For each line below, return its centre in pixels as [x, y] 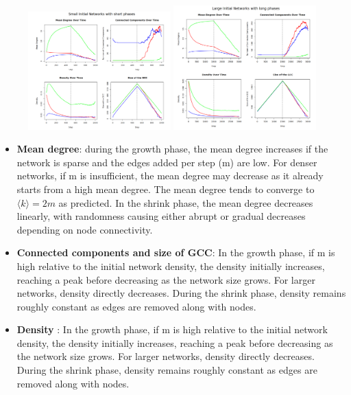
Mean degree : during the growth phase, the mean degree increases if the [172, 149]
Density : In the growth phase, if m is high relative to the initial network [172, 329]
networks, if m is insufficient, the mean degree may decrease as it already [170, 176]
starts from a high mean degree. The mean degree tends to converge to [166, 189]
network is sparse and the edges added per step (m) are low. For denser [167, 162]
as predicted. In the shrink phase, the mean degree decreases [186, 202]
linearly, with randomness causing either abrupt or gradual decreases [161, 216]
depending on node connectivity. [85, 229]
